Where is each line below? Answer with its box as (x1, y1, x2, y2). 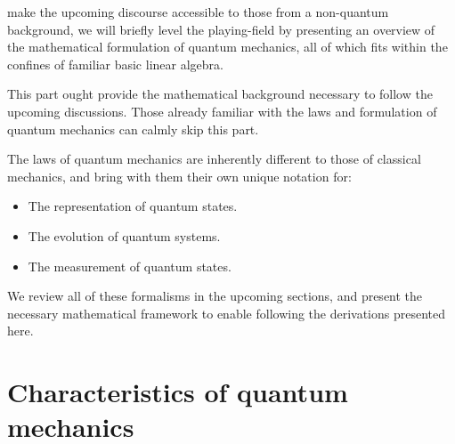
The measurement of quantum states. (28, 256, 232, 275)
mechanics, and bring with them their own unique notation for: (7, 166, 352, 185)
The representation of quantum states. (28, 197, 238, 215)
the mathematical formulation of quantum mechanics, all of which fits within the (7, 37, 448, 56)
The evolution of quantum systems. (28, 226, 221, 245)
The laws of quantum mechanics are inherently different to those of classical (7, 149, 421, 168)
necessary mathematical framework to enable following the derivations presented (7, 303, 446, 322)
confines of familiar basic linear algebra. (7, 54, 223, 73)
